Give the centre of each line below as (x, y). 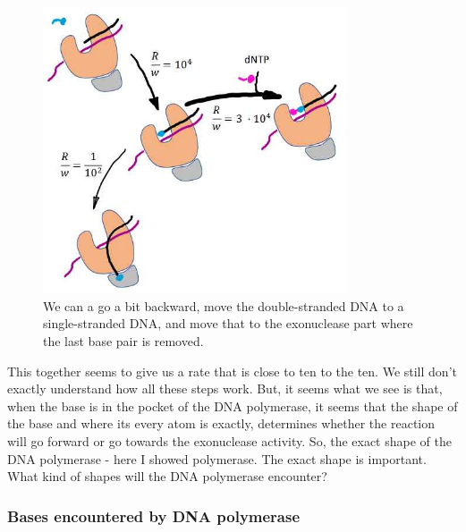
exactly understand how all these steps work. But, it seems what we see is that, (225, 388)
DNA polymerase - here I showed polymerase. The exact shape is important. (217, 458)
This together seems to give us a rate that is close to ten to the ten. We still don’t (232, 371)
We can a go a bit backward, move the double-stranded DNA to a (224, 305)
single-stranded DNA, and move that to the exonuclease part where (228, 323)
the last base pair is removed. (123, 341)
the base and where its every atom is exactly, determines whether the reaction (221, 423)
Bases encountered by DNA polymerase (154, 515)
